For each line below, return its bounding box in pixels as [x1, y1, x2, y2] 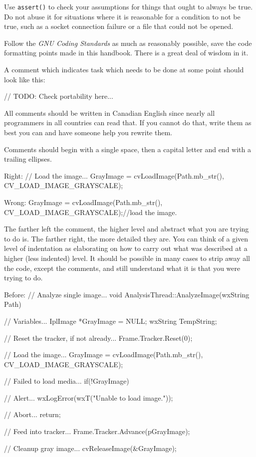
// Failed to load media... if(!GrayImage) [4, 376, 129, 386]
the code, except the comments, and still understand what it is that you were [4, 262, 241, 273]
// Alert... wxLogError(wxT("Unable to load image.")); [4, 392, 173, 403]
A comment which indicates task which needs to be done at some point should [4, 64, 244, 75]
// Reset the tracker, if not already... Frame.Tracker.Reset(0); [4, 332, 193, 343]
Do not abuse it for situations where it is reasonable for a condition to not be [4, 11, 241, 21]
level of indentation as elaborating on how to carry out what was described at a [4, 243, 248, 253]
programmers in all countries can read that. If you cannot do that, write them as [4, 117, 252, 128]
